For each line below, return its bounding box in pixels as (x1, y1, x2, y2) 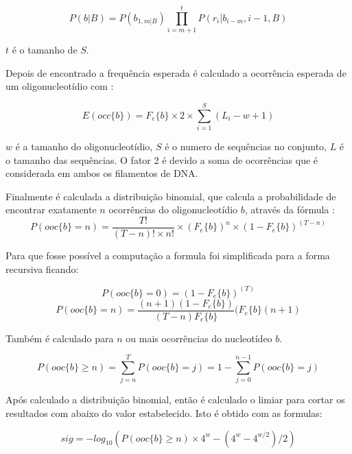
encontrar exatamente (5, 202, 97, 217)
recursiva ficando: (5, 261, 79, 276)
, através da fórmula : (244, 202, 335, 217)
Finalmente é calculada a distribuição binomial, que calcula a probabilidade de (5, 189, 336, 203)
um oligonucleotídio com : (5, 79, 114, 93)
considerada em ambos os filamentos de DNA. (5, 166, 198, 180)
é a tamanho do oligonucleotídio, (15, 139, 153, 154)
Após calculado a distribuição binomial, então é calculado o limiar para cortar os (5, 392, 345, 407)
